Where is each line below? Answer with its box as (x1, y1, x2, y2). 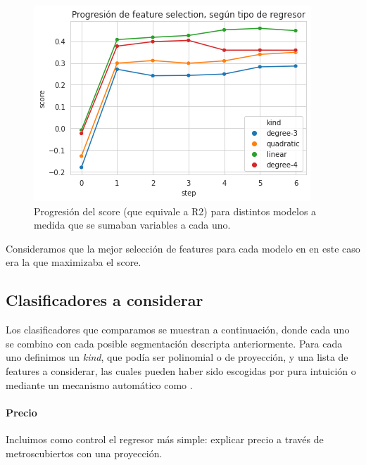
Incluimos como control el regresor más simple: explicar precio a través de (6, 431, 324, 446)
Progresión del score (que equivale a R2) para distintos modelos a (34, 203, 317, 218)
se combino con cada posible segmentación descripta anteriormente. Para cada (6, 336, 343, 350)
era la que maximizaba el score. (6, 255, 141, 269)
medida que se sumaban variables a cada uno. (34, 217, 231, 232)
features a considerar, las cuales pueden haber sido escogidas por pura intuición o (6, 363, 356, 378)
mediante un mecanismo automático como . (6, 377, 193, 392)
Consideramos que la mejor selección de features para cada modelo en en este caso (6, 241, 360, 255)
